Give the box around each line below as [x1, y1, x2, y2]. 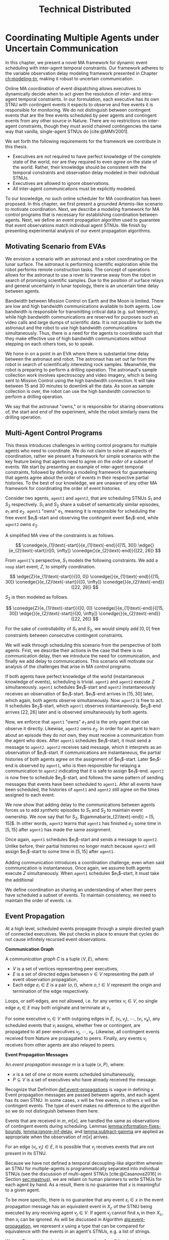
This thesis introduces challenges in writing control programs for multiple [5, 442, 157, 448]
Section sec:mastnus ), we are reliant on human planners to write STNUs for [5, 1176, 162, 1182]
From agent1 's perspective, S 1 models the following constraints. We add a [5, 557, 158, 564]
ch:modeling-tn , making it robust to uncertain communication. [5, 75, 134, 81]
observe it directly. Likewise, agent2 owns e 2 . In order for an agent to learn [5, 726, 160, 733]
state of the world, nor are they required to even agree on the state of [12, 158, 157, 165]
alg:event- [124, 1216, 145, 1222]
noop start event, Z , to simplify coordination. [5, 564, 96, 570]
